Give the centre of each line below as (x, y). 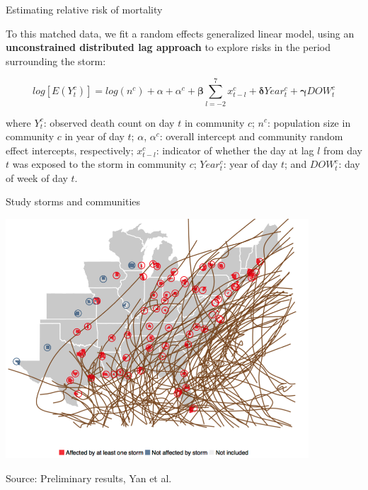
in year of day (94, 136)
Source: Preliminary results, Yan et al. (89, 478)
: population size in (309, 122)
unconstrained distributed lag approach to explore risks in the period (168, 47)
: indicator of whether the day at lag (235, 150)
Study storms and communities (73, 201)
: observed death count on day (109, 122)
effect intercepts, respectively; (70, 150)
